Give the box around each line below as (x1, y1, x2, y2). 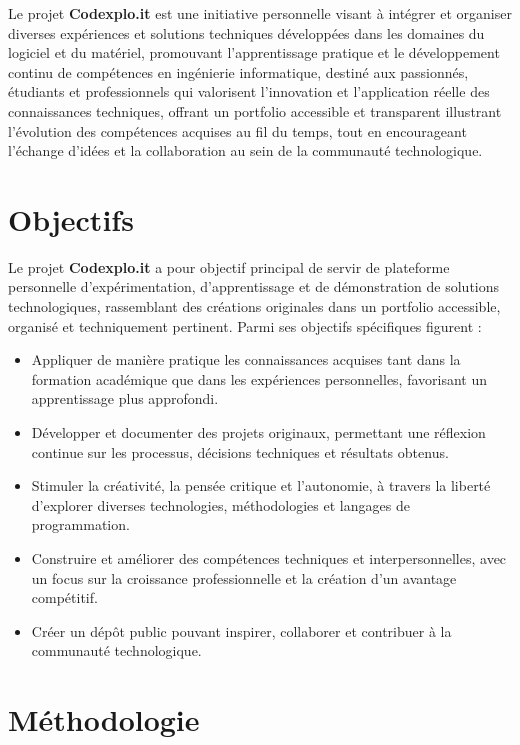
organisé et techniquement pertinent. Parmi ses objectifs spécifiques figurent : (8, 315, 482, 336)
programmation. (31, 514, 130, 535)
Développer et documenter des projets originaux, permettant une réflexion (31, 422, 486, 443)
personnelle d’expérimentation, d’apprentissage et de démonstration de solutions (8, 276, 500, 297)
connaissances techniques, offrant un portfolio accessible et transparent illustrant (8, 100, 502, 121)
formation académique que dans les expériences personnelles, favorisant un (31, 368, 488, 389)
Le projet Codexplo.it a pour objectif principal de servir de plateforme (8, 256, 450, 277)
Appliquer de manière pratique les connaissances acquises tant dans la (31, 349, 461, 370)
